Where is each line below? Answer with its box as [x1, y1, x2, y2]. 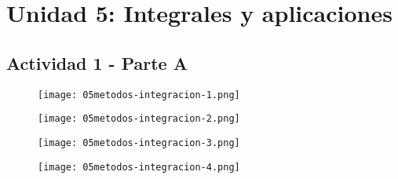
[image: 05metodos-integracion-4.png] [38, 161, 240, 173]
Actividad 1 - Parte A [6, 50, 188, 75]
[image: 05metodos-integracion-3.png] [38, 137, 240, 148]
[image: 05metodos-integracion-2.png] [38, 113, 240, 125]
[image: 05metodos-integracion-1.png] [38, 89, 240, 100]
